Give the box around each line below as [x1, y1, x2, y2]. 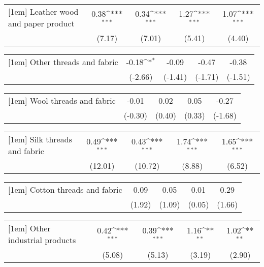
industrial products [8, 234, 76, 246]
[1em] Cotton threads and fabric [8, 184, 122, 195]
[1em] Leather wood [8, 6, 79, 17]
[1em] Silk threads [8, 133, 72, 145]
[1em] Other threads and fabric [8, 56, 118, 68]
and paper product [8, 17, 75, 29]
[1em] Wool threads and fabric [8, 95, 116, 106]
